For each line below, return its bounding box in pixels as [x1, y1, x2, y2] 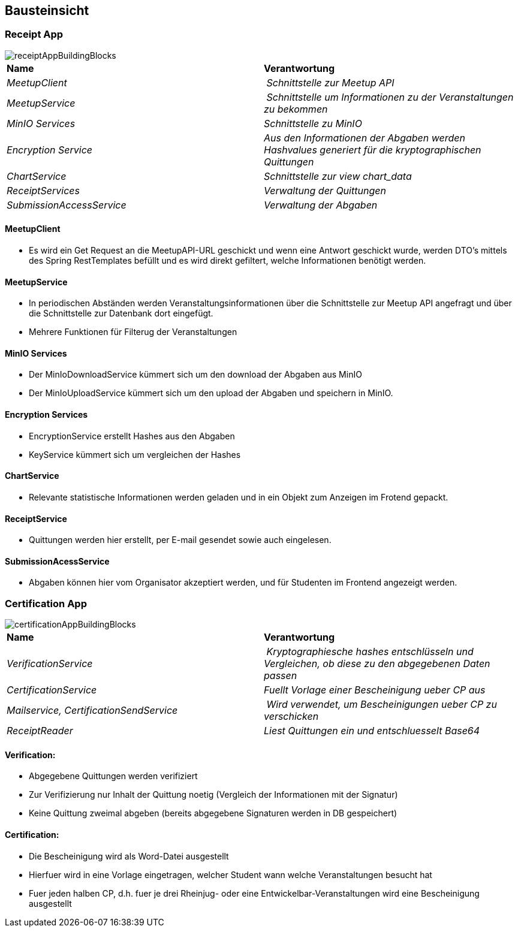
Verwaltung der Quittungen [264, 184, 386, 197]
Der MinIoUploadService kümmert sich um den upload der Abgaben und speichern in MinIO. [29, 388, 393, 399]
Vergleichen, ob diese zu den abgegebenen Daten [264, 657, 490, 670]
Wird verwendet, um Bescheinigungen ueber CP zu [266, 698, 497, 711]
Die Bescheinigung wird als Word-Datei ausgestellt [29, 850, 229, 861]
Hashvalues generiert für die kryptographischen [264, 143, 481, 156]
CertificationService [7, 684, 97, 696]
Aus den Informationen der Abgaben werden [264, 131, 466, 144]
